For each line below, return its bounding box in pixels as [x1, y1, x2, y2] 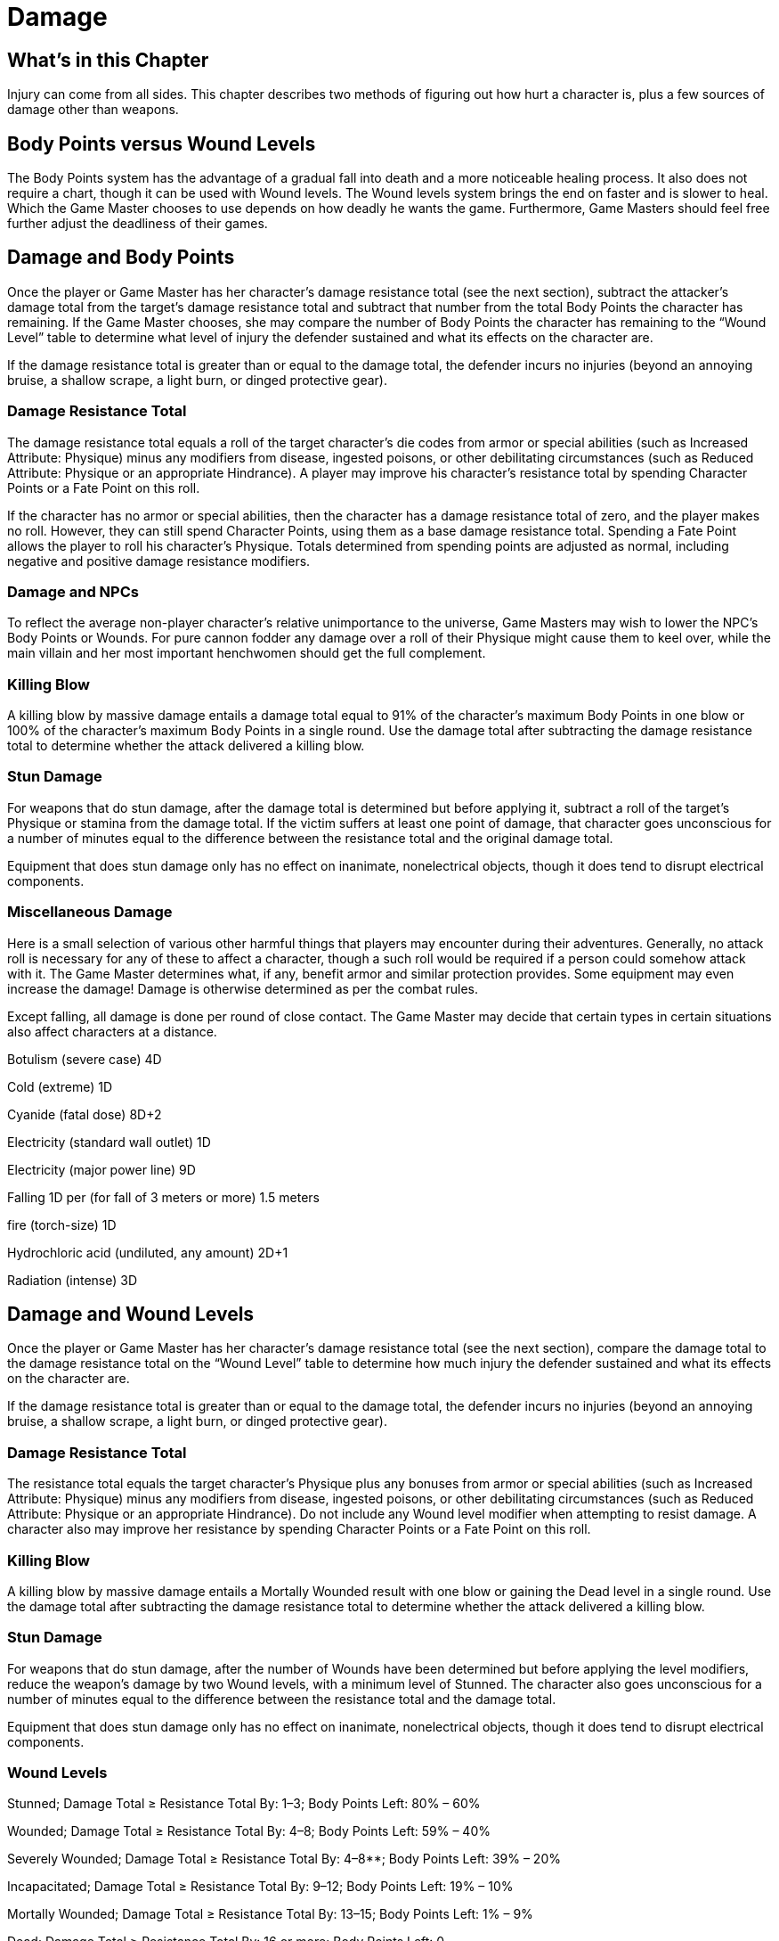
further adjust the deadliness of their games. [7, 216, 268, 232]
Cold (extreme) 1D [7, 1078, 113, 1094]
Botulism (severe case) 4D [7, 1051, 162, 1067]
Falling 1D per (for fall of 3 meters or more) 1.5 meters [7, 1189, 320, 1205]
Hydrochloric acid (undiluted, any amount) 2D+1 [7, 1244, 288, 1260]
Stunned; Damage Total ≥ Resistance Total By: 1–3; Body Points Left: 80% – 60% [7, 1796, 481, 1812]
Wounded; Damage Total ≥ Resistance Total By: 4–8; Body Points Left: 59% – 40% [7, 1823, 491, 1839]
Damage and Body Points [7, 246, 235, 269]
